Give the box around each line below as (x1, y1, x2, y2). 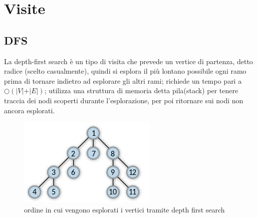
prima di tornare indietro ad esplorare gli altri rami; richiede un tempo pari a (4, 75, 242, 86)
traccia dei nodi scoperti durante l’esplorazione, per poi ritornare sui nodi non (4, 95, 243, 105)
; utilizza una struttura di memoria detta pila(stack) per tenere (44, 85, 238, 96)
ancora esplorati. (4, 105, 55, 115)
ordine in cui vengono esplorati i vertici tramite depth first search (24, 204, 225, 214)
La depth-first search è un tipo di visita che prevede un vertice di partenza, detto (4, 56, 253, 66)
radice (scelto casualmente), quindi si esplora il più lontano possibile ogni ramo (4, 66, 246, 76)
